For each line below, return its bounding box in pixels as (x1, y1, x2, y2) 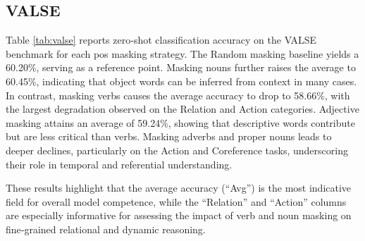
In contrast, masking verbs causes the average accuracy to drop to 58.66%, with (6, 87, 350, 102)
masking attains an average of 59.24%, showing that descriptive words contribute (6, 115, 355, 130)
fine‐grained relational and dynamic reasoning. (6, 221, 206, 236)
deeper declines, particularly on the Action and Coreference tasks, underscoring (6, 142, 348, 157)
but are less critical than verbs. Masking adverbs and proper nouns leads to (6, 129, 332, 144)
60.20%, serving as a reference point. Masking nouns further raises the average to (6, 60, 356, 75)
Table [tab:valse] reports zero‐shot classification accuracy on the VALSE (6, 32, 317, 47)
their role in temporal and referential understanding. (6, 156, 233, 171)
